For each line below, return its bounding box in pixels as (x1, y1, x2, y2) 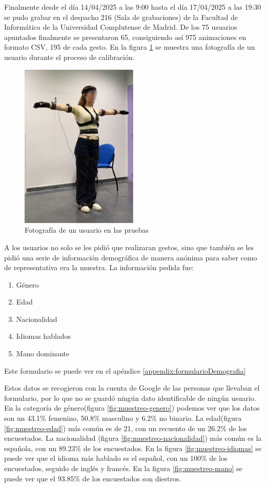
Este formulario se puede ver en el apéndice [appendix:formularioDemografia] (4, 365, 246, 376)
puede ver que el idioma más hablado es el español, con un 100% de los (4, 453, 228, 463)
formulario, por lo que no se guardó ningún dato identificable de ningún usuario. (4, 392, 256, 403)
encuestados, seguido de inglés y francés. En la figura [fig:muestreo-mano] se (4, 463, 242, 474)
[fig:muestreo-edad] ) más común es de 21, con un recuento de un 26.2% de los (4, 422, 247, 433)
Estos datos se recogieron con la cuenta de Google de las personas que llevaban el (4, 382, 260, 393)
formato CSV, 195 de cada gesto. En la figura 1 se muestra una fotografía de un (4, 42, 255, 52)
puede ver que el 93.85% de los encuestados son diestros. (4, 473, 181, 483)
